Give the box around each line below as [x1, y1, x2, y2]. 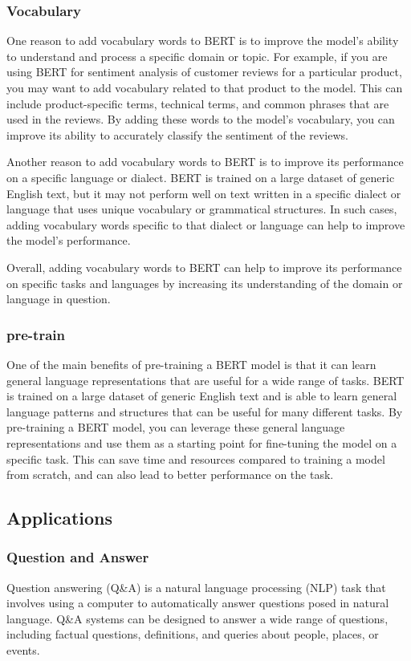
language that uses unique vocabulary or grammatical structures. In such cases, [6, 201, 397, 217]
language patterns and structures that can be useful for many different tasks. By [6, 403, 403, 420]
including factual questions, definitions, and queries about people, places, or [6, 626, 379, 643]
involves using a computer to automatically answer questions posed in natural [6, 594, 389, 611]
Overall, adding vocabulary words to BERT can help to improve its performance [6, 258, 402, 275]
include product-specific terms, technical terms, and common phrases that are [6, 95, 389, 112]
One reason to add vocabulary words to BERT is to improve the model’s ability [6, 32, 399, 49]
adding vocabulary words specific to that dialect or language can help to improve [6, 216, 405, 233]
